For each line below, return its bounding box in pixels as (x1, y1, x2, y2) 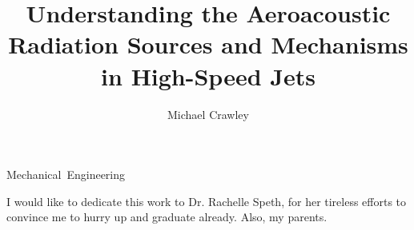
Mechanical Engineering (6, 166, 126, 183)
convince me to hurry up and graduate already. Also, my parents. (6, 208, 328, 225)
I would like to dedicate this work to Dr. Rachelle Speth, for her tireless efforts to (6, 192, 407, 209)
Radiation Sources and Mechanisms (8, 28, 408, 61)
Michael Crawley (167, 105, 249, 122)
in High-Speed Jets (101, 59, 316, 92)
